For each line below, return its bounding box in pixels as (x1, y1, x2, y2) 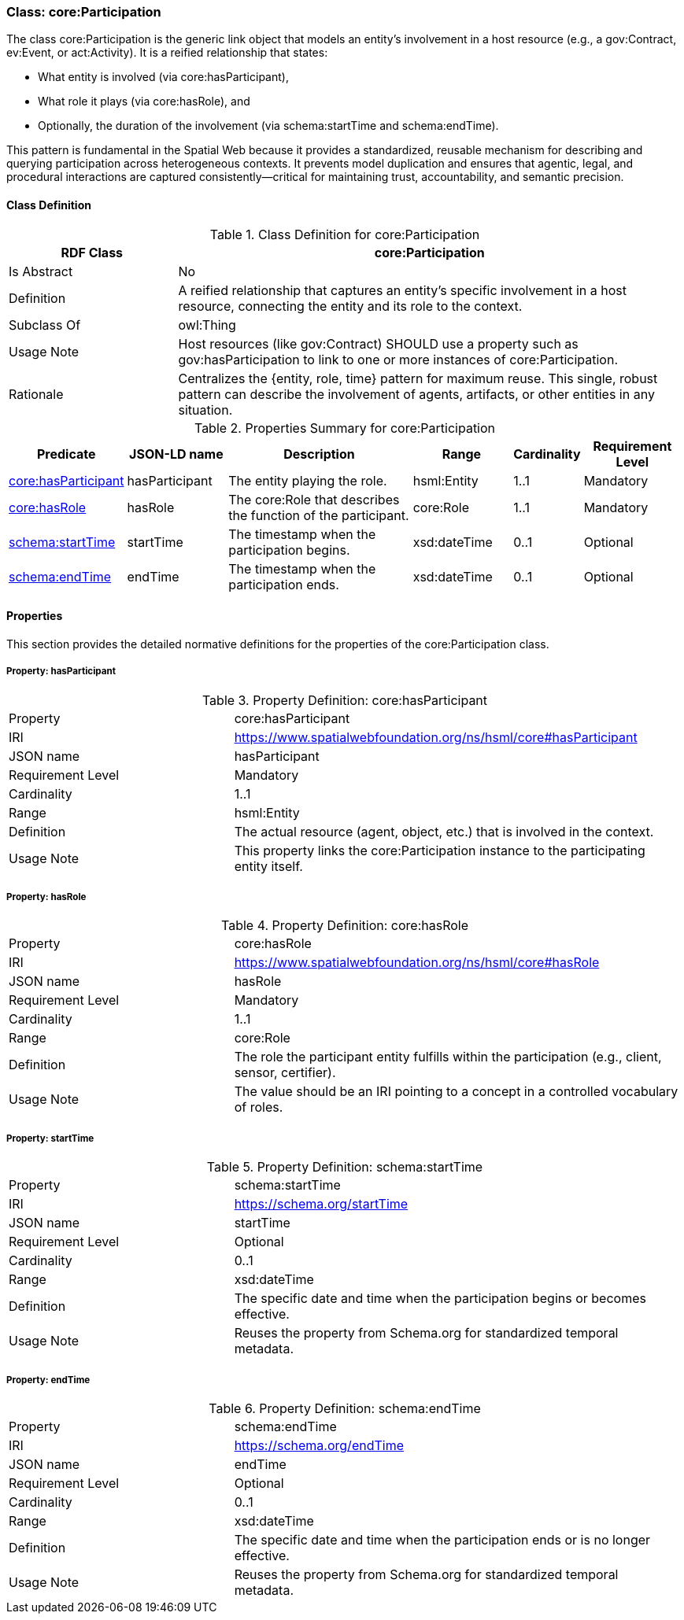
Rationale (9, 386, 64, 402)
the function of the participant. (228, 507, 409, 523)
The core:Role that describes (228, 491, 400, 507)
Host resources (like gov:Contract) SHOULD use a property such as (178, 335, 579, 352)
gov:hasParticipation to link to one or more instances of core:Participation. (178, 351, 618, 367)
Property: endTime (6, 1374, 91, 1386)
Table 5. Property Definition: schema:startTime (206, 1159, 483, 1175)
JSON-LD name (129, 445, 224, 462)
